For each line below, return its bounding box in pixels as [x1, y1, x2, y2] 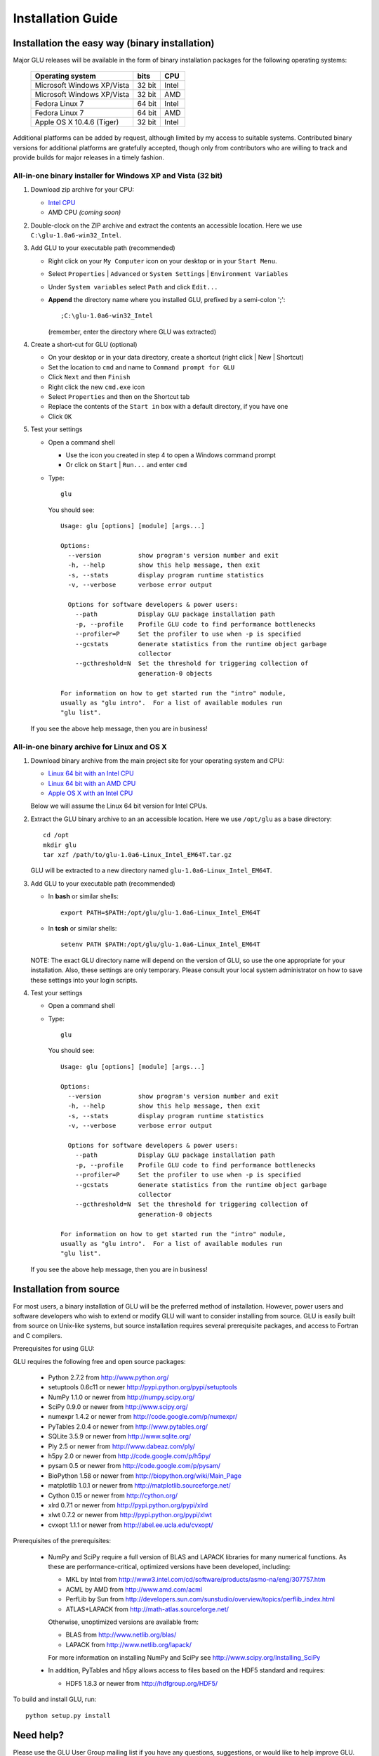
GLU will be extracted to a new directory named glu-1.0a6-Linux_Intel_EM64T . [30, 866, 272, 874]
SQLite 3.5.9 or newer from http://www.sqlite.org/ [48, 1432, 192, 1441]
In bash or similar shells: [48, 892, 119, 900]
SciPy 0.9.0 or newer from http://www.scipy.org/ [48, 1403, 189, 1411]
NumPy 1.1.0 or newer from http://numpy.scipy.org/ [48, 1393, 195, 1401]
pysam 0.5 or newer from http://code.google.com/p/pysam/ [48, 1462, 221, 1470]
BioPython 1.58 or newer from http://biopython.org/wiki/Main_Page [48, 1472, 242, 1480]
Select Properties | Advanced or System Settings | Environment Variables [48, 270, 289, 278]
